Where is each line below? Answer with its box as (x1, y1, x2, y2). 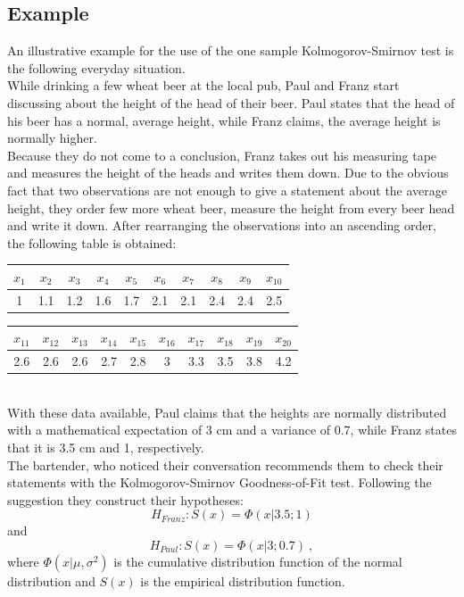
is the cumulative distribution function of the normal (113, 551, 402, 570)
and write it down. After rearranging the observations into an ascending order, (7, 216, 436, 235)
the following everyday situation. (7, 58, 186, 77)
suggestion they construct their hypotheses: (7, 490, 244, 509)
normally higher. (7, 129, 97, 147)
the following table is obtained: (7, 233, 177, 252)
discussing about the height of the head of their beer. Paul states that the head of (7, 93, 455, 112)
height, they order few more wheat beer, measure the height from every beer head (7, 198, 455, 217)
